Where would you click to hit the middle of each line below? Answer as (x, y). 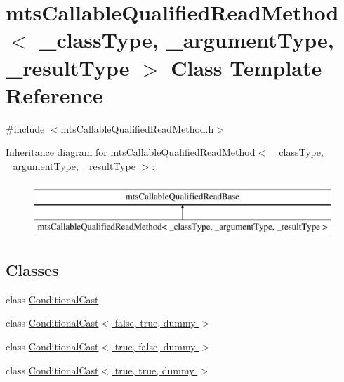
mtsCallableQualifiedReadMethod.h (137, 128)
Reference (54, 94)
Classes (32, 270)
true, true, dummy (154, 370)
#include (25, 128)
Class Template (246, 67)
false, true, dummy (155, 323)
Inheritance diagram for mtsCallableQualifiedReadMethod (131, 152)
